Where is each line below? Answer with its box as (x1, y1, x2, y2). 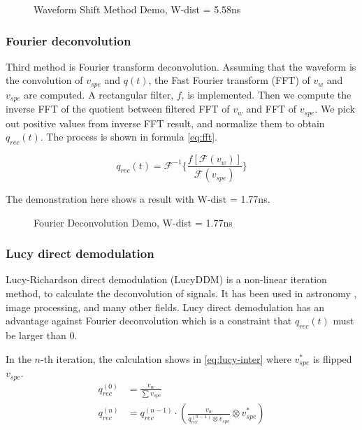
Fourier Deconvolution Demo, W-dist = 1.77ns (34, 215, 233, 229)
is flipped (312, 351, 352, 366)
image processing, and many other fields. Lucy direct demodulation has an (6, 299, 325, 314)
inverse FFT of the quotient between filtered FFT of (6, 101, 230, 116)
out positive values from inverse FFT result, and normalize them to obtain (6, 115, 325, 130)
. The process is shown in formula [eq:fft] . (40, 129, 217, 144)
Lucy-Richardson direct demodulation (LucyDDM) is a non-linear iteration (6, 272, 327, 287)
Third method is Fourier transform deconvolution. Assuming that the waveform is (6, 59, 356, 73)
